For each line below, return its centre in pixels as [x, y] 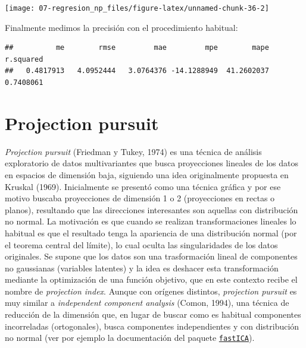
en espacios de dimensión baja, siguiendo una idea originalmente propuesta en [147, 174]
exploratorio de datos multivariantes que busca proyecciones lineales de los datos [152, 163]
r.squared [24, 59]
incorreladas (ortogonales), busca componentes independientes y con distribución [152, 326]
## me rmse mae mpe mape [137, 48]
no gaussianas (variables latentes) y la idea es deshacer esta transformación [142, 268]
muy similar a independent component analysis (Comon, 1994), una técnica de [147, 303]
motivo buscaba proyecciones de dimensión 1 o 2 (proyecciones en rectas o [140, 198]
